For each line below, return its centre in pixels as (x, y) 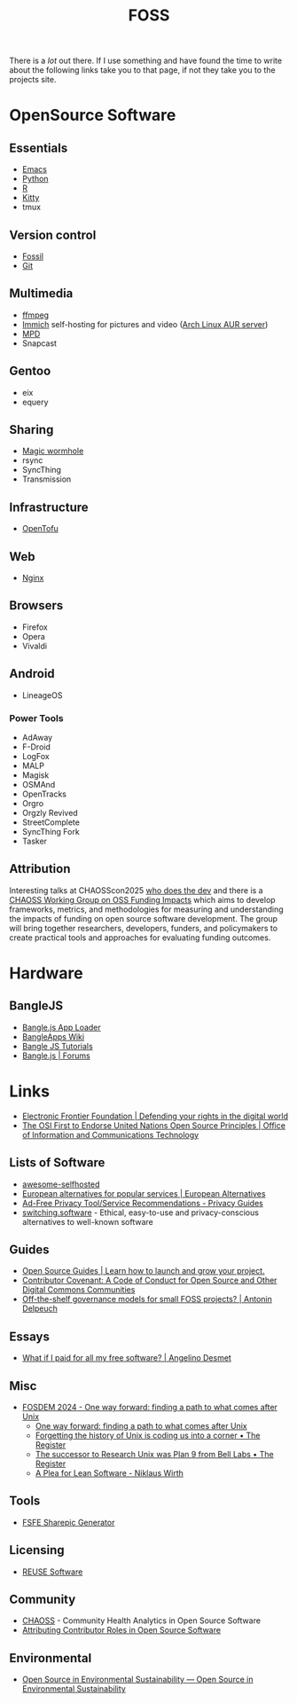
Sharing (31, 430)
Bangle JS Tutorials (57, 1046)
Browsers (36, 605)
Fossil (33, 256)
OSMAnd (39, 784)
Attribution (40, 869)
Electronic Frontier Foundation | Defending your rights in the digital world (155, 1116)
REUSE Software (52, 1572)
